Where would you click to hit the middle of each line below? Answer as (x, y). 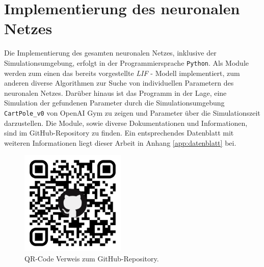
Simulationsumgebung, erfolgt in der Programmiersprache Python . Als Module (126, 62)
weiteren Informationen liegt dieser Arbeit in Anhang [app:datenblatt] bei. (120, 142)
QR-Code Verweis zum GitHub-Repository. (92, 258)
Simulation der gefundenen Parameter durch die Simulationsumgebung (114, 103)
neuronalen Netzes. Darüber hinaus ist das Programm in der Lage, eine (115, 92)
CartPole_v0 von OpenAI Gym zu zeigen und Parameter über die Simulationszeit (132, 112)
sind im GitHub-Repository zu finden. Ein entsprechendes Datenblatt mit (119, 133)
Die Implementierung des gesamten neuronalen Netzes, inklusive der (110, 53)
